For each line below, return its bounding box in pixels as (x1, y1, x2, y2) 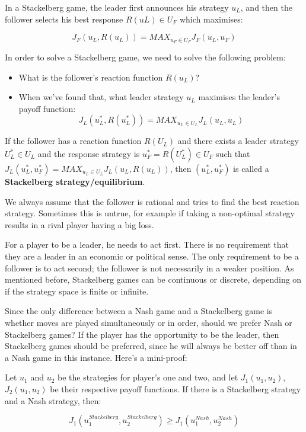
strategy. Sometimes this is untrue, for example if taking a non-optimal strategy (5, 207, 295, 219)
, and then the (240, 1, 292, 13)
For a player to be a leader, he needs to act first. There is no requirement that (5, 238, 289, 251)
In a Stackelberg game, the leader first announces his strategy (5, 1, 229, 13)
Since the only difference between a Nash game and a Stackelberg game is (5, 305, 273, 317)
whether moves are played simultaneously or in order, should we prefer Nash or (5, 316, 292, 328)
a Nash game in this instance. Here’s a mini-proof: (5, 351, 187, 363)
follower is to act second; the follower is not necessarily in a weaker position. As (5, 261, 294, 274)
